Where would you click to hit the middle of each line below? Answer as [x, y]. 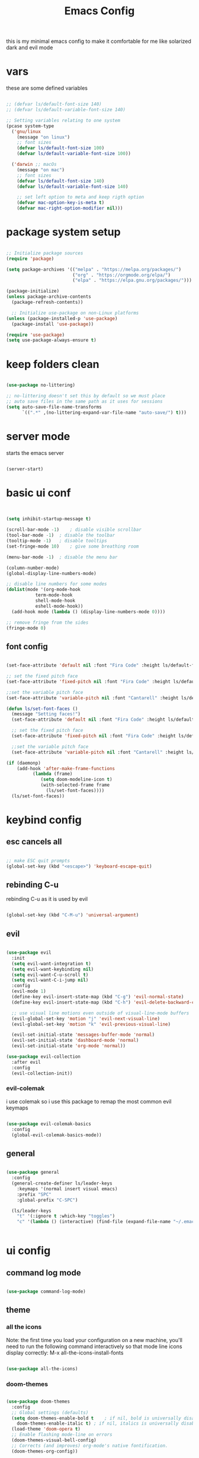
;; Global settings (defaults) [50, 1413]
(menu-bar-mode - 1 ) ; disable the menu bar [62, 557]
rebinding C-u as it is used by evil [47, 899]
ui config [28, 1251]
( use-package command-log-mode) [46, 1292]
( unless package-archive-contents [49, 297]
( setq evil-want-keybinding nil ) [53, 969]
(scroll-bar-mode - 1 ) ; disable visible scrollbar [74, 530]
